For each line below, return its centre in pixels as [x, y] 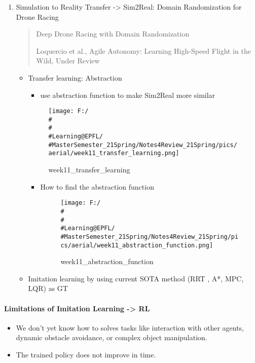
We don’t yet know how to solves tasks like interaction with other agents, [130, 327]
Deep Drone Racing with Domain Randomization [113, 34]
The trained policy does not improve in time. [86, 354]
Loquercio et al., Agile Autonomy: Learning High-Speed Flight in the [144, 50]
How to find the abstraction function [97, 186]
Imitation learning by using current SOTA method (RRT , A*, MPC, [136, 278]
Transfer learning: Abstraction [75, 77]
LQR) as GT [48, 288]
